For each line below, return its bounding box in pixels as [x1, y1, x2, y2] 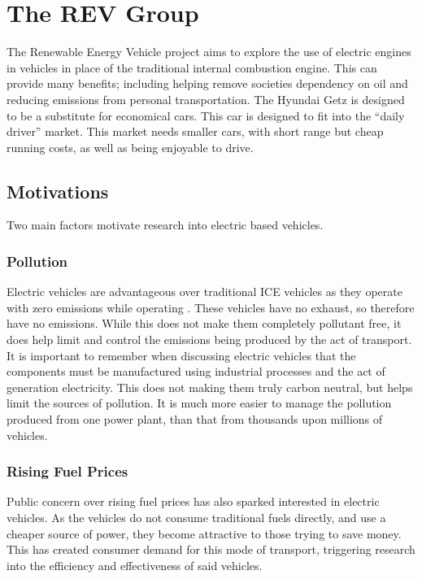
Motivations [7, 178, 109, 203]
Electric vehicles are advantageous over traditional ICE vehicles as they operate [7, 283, 402, 300]
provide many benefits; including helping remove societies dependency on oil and [7, 75, 408, 92]
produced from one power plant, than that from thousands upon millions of [7, 411, 383, 428]
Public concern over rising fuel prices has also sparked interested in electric [7, 493, 380, 510]
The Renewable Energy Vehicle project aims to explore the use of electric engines [7, 43, 411, 60]
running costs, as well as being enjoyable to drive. [7, 138, 254, 155]
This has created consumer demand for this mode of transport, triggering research [7, 541, 415, 558]
